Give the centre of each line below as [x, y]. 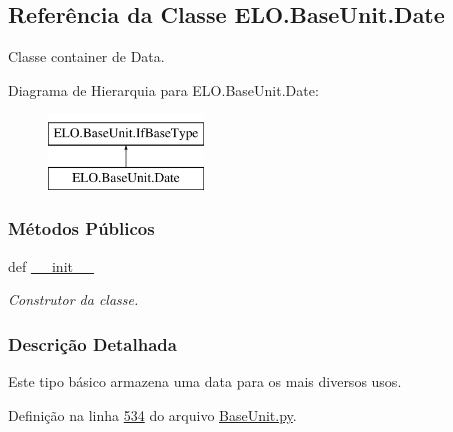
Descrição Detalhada [92, 343]
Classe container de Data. [86, 56]
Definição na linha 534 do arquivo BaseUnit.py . [152, 414]
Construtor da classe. [73, 299]
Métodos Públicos [81, 228]
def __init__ [51, 265]
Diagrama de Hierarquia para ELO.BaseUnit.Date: [163, 89]
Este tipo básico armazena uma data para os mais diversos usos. [205, 381]
